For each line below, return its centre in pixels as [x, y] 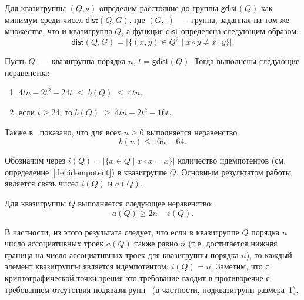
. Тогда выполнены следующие [245, 61]
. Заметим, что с [240, 266]
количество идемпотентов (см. [232, 160]
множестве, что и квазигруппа [59, 31]
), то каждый [269, 254]
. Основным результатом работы [234, 171]
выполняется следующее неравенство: [146, 203]
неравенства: [27, 72]
